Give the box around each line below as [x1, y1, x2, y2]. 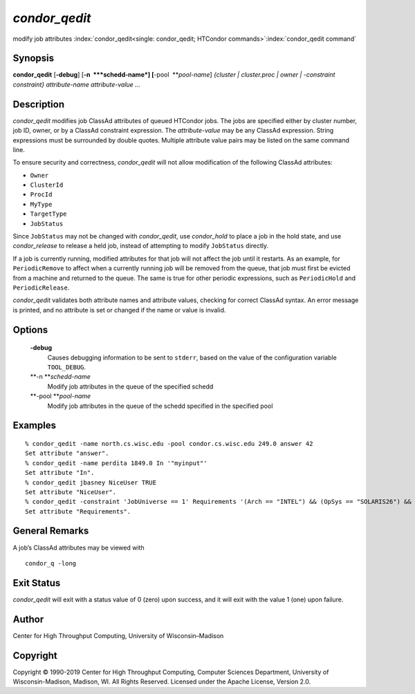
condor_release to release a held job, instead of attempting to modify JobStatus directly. [12, 242, 269, 250]
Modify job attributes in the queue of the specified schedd [47, 382, 214, 391]
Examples [12, 420, 57, 431]
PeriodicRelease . [12, 283, 70, 292]
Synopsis [12, 53, 55, 64]
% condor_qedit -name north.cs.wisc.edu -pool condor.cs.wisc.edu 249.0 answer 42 [25, 440, 313, 447]
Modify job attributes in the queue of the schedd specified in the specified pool [47, 402, 273, 410]
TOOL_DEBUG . [47, 363, 86, 371]
